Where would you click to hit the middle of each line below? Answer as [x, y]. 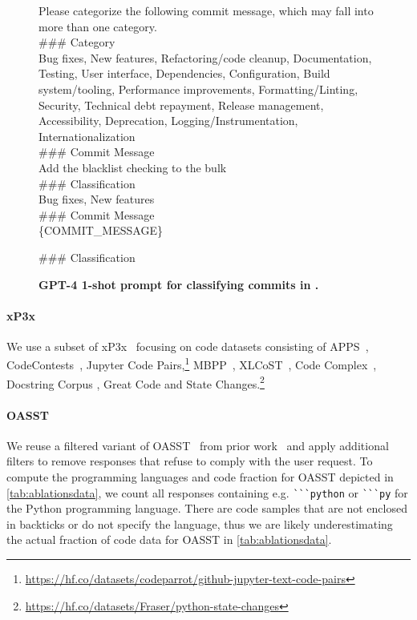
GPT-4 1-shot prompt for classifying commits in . [179, 284]
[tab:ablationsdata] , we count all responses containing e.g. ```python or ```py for [207, 492]
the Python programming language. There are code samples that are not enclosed [207, 508]
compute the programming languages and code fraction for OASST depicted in [200, 476]
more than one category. [98, 26]
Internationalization [87, 136]
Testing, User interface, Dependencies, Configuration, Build [184, 73]
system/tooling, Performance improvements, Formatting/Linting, [198, 89]
